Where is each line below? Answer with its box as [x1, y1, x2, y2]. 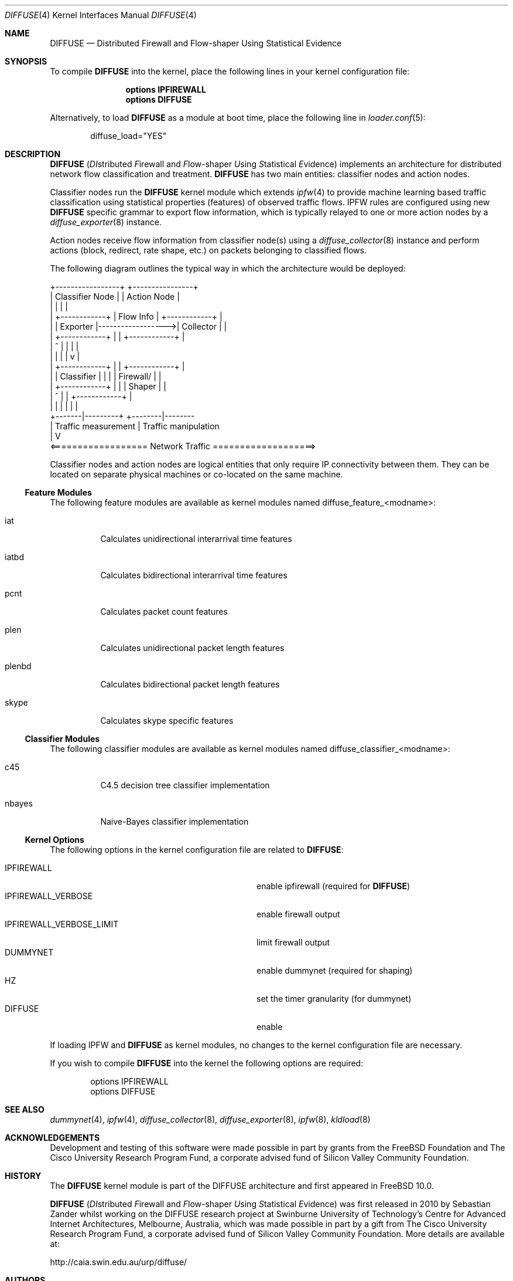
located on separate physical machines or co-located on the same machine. [50, 469, 343, 479]
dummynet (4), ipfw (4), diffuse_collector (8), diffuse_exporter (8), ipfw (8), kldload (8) [50, 1114, 371, 1124]
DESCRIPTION [5, 149, 61, 159]
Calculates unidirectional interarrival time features [100, 534, 292, 544]
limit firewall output [256, 937, 330, 947]
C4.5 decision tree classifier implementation [100, 780, 270, 790]
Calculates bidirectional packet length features [100, 679, 280, 689]
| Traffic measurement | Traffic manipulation [50, 421, 220, 431]
